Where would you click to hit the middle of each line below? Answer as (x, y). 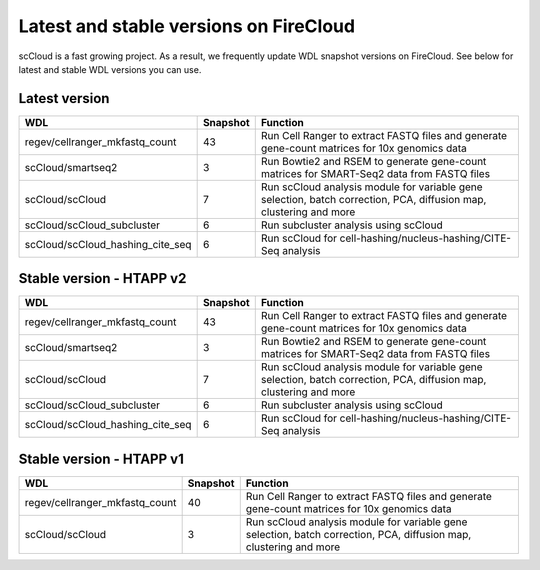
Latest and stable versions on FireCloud (186, 26)
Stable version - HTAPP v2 (102, 278)
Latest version (64, 98)
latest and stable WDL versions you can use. (110, 69)
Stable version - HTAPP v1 (101, 458)
